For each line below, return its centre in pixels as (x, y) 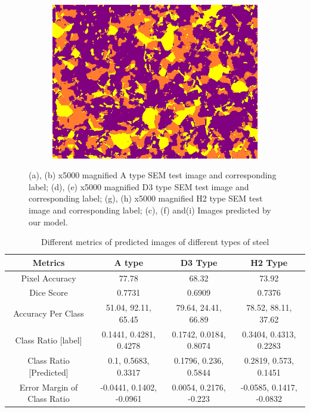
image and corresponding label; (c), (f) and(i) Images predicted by (150, 210)
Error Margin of (49, 387)
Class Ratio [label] (49, 340)
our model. (48, 222)
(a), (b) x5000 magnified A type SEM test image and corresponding (153, 175)
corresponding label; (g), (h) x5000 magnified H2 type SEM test (146, 198)
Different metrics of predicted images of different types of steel (155, 242)
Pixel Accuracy (49, 278)
